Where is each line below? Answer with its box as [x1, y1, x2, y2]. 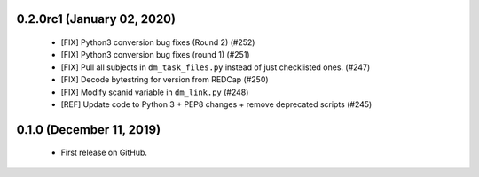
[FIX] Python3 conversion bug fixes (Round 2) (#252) [60, 37, 255, 48]
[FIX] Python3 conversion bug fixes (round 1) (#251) [60, 50, 250, 60]
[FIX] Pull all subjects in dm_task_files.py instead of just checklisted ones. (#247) [60, 62, 371, 73]
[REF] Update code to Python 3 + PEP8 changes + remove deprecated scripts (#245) [60, 98, 373, 110]
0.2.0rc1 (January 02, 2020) [16, 12, 177, 27]
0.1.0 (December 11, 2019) [16, 122, 161, 137]
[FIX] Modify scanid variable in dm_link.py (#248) [60, 87, 249, 97]
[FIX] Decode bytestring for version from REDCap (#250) [60, 74, 270, 85]
